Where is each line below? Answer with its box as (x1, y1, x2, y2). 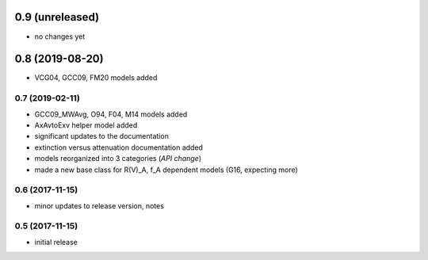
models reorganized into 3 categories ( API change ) (34, 154, 202, 163)
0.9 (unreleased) (14, 10, 99, 24)
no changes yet (34, 32, 86, 41)
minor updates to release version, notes (34, 201, 164, 210)
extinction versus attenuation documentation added (34, 143, 204, 152)
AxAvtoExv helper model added (34, 120, 138, 130)
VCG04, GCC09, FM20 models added (34, 73, 158, 82)
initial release (34, 237, 78, 247)
